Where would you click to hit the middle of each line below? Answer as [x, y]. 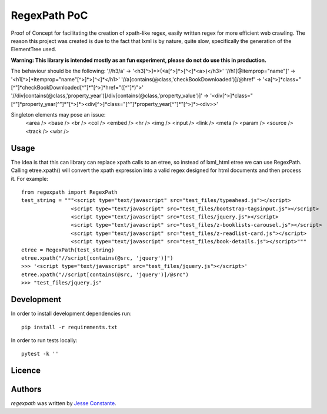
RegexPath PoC [49, 15]
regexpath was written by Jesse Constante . [64, 403]
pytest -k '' [40, 354]
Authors [26, 390]
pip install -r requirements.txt [69, 327]
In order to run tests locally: [44, 340]
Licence [26, 371]
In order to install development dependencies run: [71, 314]
